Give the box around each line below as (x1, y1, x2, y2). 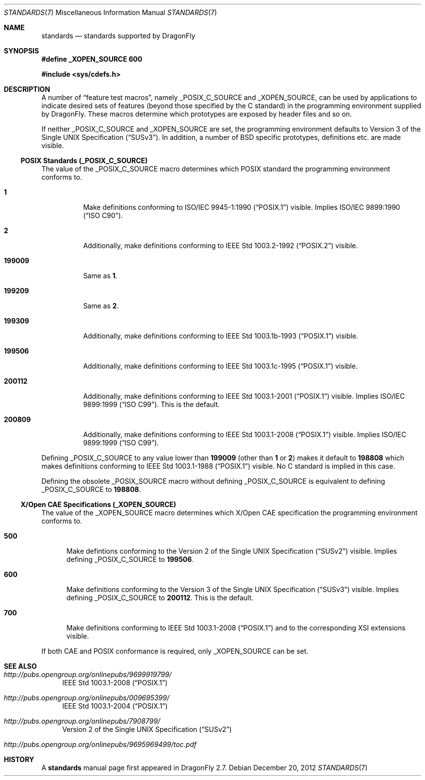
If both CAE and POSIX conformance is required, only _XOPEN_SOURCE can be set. (41, 647, 309, 655)
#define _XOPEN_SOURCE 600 (41, 55, 143, 63)
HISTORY (4, 755, 34, 763)
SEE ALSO (4, 662, 37, 670)
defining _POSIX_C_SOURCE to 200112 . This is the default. (66, 593, 254, 602)
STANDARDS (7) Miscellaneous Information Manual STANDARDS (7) (4, 8, 217, 17)
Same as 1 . (83, 271, 117, 280)
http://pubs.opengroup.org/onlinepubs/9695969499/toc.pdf (4, 740, 197, 748)
